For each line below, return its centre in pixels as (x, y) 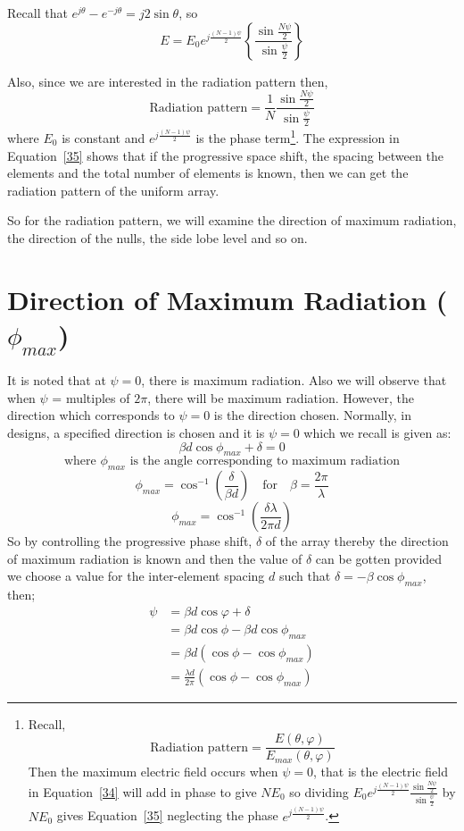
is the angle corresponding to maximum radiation (265, 462)
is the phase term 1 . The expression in (298, 136)
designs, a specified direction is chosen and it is (136, 433)
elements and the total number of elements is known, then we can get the (208, 173)
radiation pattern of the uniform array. (113, 190)
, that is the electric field (380, 772)
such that (305, 576)
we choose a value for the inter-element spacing (136, 576)
